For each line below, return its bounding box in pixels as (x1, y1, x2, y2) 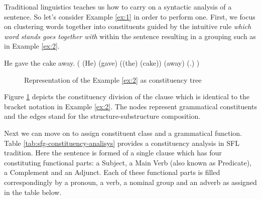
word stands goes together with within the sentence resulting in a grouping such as (4, 31, 256, 41)
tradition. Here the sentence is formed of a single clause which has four (4, 147, 222, 158)
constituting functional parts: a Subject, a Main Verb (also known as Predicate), (4, 157, 252, 167)
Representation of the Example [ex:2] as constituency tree (24, 74, 202, 85)
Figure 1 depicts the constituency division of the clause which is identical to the (4, 91, 250, 102)
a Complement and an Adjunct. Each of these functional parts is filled (4, 167, 220, 177)
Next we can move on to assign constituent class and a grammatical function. (4, 127, 242, 138)
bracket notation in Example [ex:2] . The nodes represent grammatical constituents (4, 101, 257, 111)
